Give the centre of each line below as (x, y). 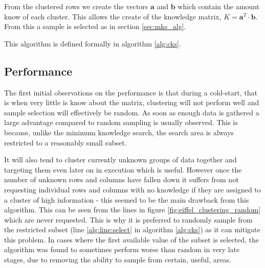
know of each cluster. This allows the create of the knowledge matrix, (113, 16)
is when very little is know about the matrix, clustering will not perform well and (132, 102)
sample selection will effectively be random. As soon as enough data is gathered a (132, 112)
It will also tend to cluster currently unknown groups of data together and (120, 160)
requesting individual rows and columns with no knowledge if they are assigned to (132, 189)
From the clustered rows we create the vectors (76, 6)
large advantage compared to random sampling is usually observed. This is (121, 122)
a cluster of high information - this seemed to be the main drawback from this (127, 199)
